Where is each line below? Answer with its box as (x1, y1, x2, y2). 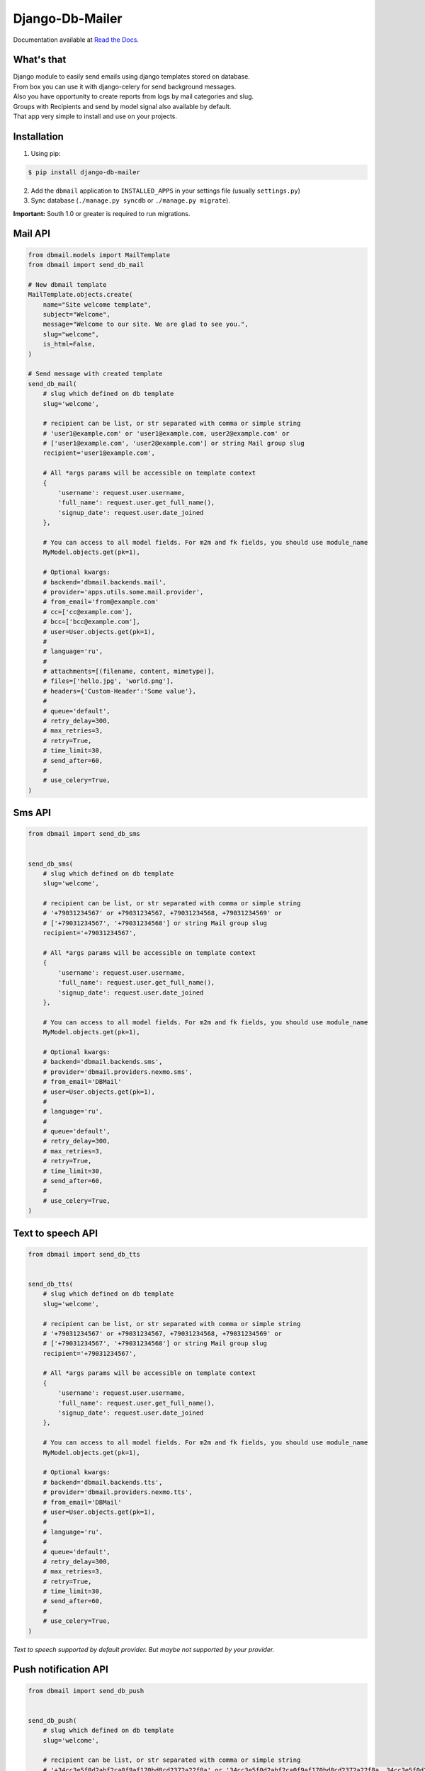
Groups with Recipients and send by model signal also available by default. (13, 102, 232, 111)
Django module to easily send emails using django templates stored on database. (13, 72, 251, 81)
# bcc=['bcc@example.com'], (42, 618, 141, 626)
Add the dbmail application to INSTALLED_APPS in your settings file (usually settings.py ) (30, 186, 301, 195)
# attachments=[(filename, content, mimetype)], (42, 667, 215, 676)
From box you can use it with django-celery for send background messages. (13, 82, 237, 91)
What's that (13, 54, 67, 66)
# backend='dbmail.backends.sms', (42, 1058, 163, 1066)
